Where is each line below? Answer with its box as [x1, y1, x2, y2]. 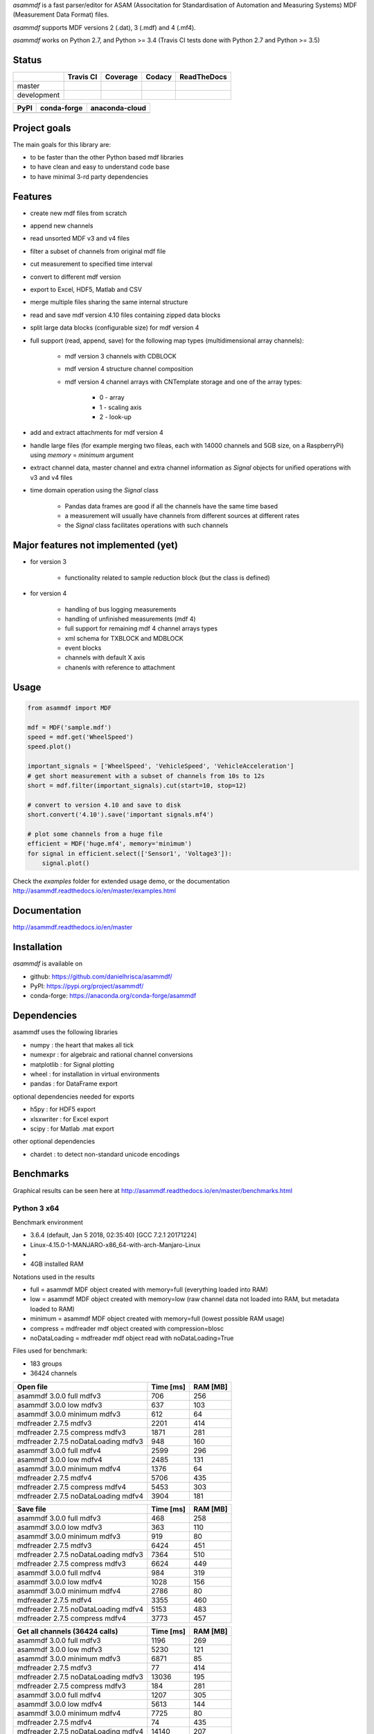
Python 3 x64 [12, 1203, 60, 1213]
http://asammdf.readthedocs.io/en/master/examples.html [12, 886, 177, 895]
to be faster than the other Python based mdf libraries [30, 153, 184, 161]
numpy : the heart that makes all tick [30, 1040, 134, 1049]
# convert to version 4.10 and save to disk [27, 801, 181, 809]
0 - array [99, 393, 125, 402]
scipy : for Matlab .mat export [30, 1124, 114, 1133]
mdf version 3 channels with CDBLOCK [64, 352, 177, 360]
